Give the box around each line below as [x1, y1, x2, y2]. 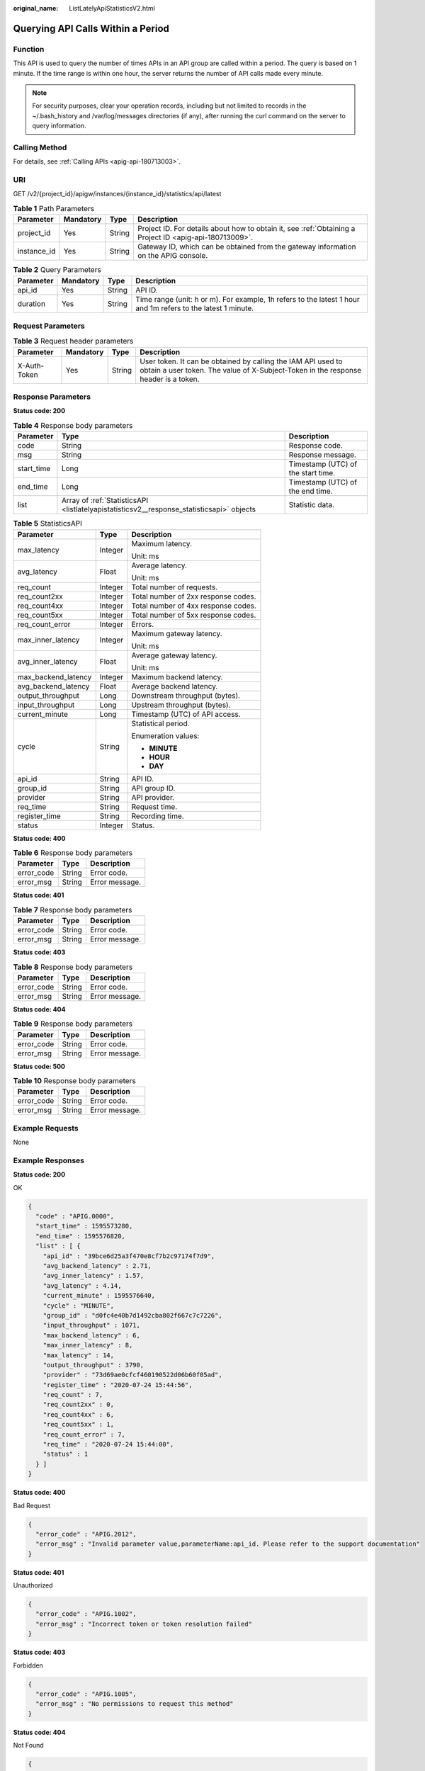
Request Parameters [13, 321, 85, 331]
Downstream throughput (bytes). [131, 691, 241, 701]
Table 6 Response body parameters [13, 848, 133, 858]
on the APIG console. [137, 251, 208, 261]
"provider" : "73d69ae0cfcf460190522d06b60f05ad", [42, 1371, 222, 1379]
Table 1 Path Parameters [13, 203, 95, 213]
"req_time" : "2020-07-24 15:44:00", [42, 1440, 174, 1449]
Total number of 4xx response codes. [131, 601, 256, 611]
